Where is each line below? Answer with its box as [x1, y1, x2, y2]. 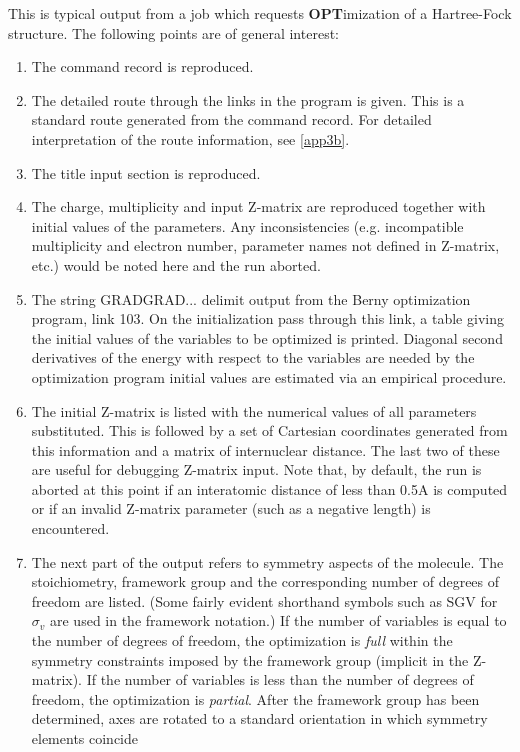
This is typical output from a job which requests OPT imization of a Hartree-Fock [8, 3, 512, 23]
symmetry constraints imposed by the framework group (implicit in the [31, 649, 469, 670]
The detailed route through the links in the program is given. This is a [31, 89, 465, 110]
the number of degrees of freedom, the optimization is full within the [31, 630, 453, 651]
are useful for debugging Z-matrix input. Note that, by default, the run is [31, 459, 482, 480]
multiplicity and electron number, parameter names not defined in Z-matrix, [31, 235, 500, 256]
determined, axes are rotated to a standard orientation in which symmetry [31, 708, 488, 729]
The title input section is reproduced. [31, 162, 261, 183]
